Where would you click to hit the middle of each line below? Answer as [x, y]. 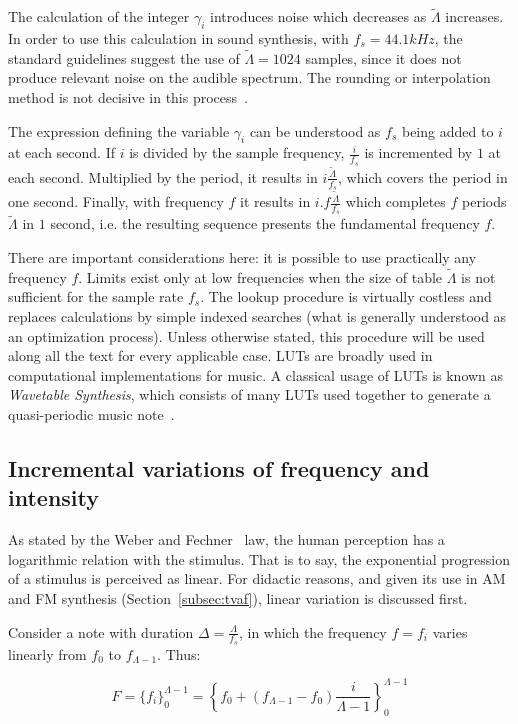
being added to [447, 130]
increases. [474, 16]
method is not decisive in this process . [128, 97]
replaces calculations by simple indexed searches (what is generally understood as [257, 316]
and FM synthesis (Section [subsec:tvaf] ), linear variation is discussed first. [238, 598]
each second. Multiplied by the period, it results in [163, 176]
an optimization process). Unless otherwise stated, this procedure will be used [246, 335]
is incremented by [418, 152]
